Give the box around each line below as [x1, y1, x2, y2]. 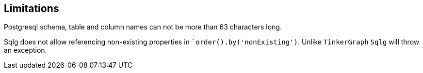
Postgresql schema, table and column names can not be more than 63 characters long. [4, 23, 282, 31]
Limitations [4, 2, 59, 15]
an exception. [4, 46, 47, 55]
